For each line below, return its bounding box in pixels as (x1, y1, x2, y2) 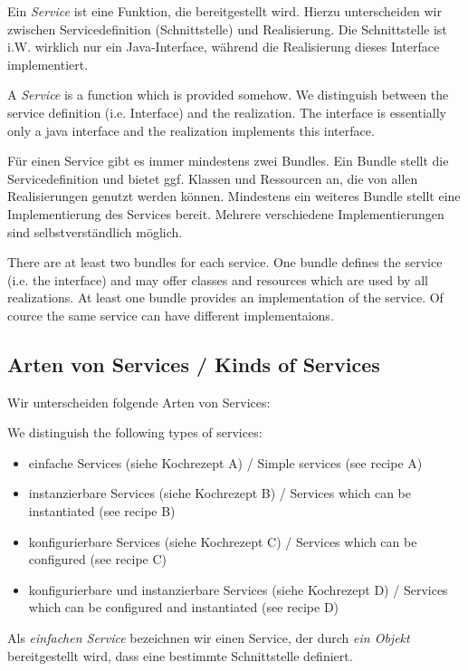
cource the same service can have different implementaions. (7, 305, 334, 324)
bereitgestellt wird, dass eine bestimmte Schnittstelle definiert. (7, 646, 353, 665)
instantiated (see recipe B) (28, 502, 176, 521)
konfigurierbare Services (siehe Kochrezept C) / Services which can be (28, 532, 417, 551)
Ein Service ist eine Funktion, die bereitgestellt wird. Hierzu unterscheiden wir (7, 2, 442, 20)
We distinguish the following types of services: (7, 423, 263, 442)
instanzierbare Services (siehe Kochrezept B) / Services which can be (28, 484, 412, 503)
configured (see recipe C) (28, 550, 167, 569)
